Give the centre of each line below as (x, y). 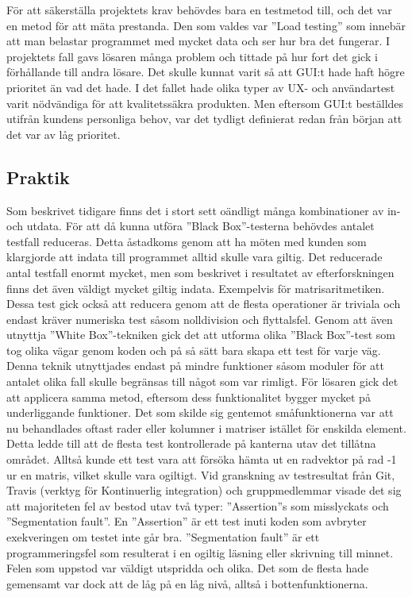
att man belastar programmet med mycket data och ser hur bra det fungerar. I (198, 41)
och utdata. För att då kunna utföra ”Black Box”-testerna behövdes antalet (191, 226)
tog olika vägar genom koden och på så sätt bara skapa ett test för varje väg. (194, 350)
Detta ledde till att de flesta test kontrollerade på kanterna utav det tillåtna (191, 443)
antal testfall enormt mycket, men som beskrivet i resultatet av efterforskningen (200, 272)
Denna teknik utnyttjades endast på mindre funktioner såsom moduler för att (195, 366)
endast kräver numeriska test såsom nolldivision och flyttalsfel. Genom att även (200, 319)
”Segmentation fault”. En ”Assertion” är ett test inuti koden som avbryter (187, 521)
